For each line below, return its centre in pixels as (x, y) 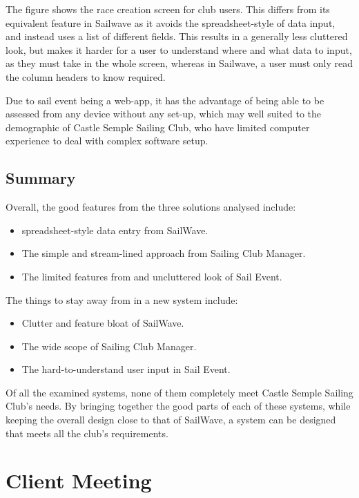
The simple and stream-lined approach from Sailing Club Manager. (164, 253)
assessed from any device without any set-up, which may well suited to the (164, 114)
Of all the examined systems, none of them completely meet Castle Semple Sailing (179, 392)
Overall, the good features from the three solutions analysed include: (151, 207)
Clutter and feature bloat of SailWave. (103, 323)
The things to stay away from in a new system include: (122, 299)
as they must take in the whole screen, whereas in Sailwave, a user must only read (179, 63)
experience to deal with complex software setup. (107, 141)
